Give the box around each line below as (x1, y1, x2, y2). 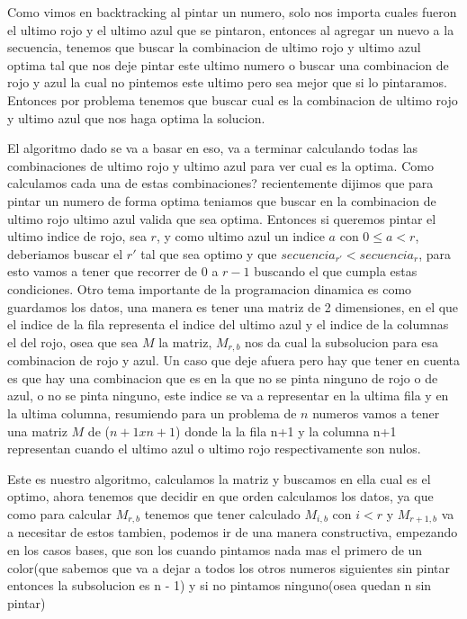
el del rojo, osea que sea (7, 332, 139, 351)
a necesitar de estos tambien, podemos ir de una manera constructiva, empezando (7, 523, 458, 542)
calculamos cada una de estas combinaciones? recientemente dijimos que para (7, 174, 434, 193)
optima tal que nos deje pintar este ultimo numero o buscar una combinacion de (7, 55, 449, 74)
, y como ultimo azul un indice (156, 227, 325, 246)
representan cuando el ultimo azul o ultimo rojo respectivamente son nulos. (7, 439, 421, 458)
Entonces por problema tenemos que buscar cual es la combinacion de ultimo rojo (7, 90, 458, 109)
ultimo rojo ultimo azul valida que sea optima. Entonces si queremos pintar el (7, 209, 436, 228)
